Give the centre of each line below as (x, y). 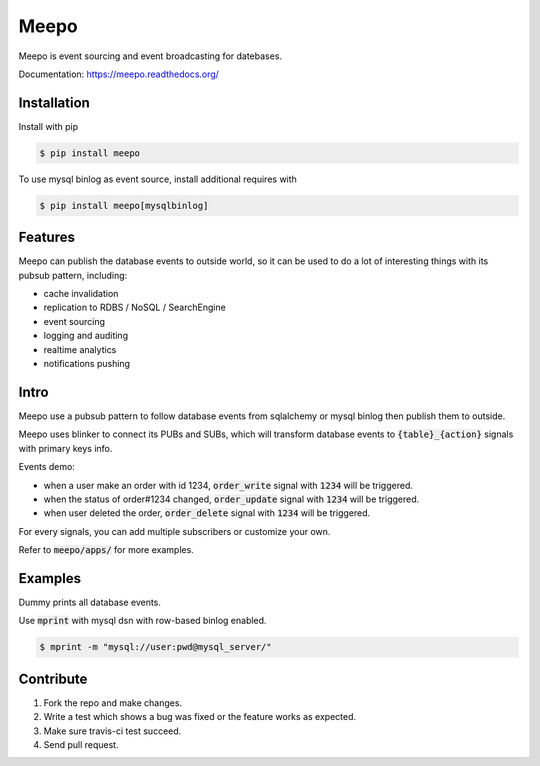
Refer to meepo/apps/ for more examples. (106, 550)
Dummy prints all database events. (90, 602)
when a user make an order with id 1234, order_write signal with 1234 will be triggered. (228, 485)
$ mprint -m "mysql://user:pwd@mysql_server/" (155, 647)
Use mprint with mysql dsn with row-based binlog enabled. (142, 621)
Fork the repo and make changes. (113, 702)
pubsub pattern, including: (73, 275)
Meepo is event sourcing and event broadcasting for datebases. (150, 56)
